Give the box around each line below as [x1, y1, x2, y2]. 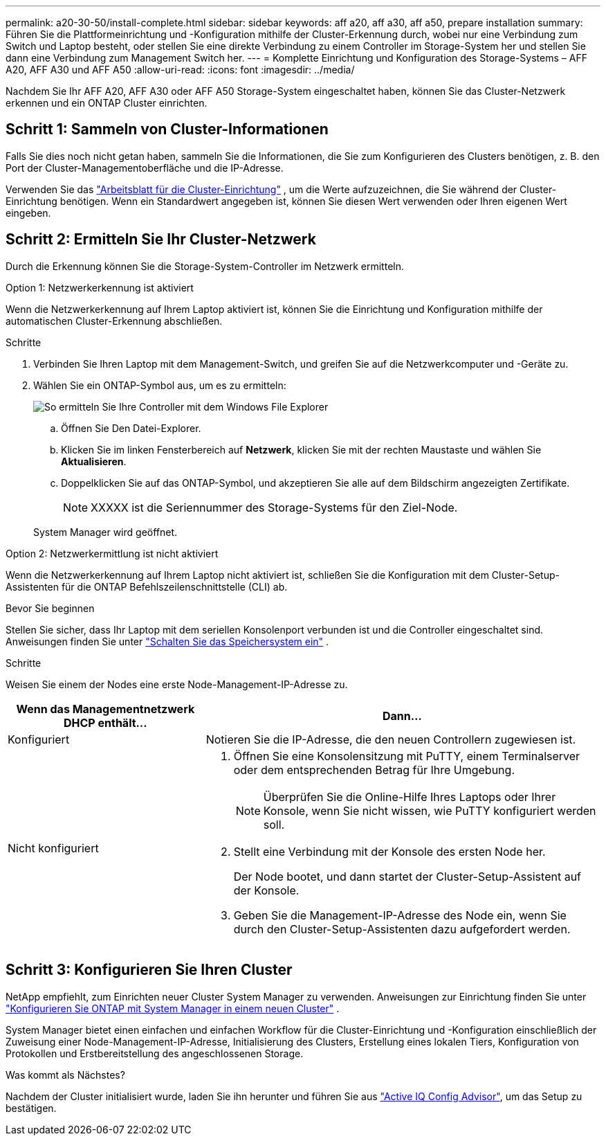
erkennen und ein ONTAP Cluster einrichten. [6, 97, 208, 109]
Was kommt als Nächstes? [6, 1068, 125, 1081]
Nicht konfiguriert [8, 841, 99, 855]
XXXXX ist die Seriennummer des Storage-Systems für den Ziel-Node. [91, 500, 458, 514]
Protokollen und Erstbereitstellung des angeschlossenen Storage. [6, 1047, 304, 1059]
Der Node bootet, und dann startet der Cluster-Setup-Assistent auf [233, 869, 582, 883]
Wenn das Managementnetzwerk [16, 701, 195, 716]
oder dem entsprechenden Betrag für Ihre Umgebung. [233, 762, 515, 777]
